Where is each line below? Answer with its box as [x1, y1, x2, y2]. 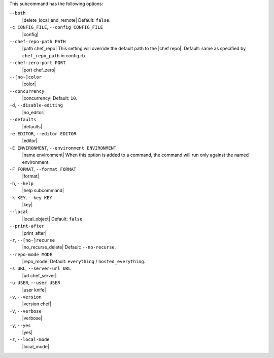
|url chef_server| [22, 272, 57, 278]
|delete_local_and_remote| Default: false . [22, 17, 111, 23]
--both [9, 10, 26, 16]
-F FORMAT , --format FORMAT [9, 166, 77, 172]
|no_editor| [22, 109, 45, 115]
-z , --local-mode [9, 336, 50, 342]
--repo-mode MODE [9, 252, 53, 257]
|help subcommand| [22, 188, 64, 194]
